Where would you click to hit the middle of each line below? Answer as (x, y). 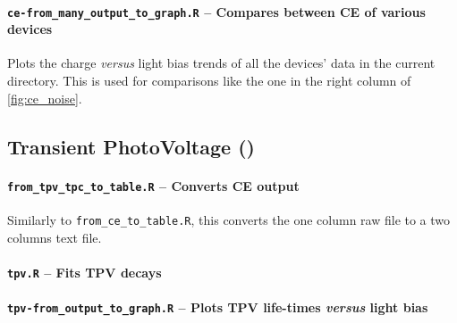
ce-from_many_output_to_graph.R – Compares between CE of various (216, 11)
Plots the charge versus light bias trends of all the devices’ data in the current (221, 63)
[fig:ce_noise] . (45, 98)
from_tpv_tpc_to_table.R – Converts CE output (153, 185)
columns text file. (55, 237)
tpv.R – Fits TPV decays (85, 272)
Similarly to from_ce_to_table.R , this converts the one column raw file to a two (229, 219)
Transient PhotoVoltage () (131, 146)
